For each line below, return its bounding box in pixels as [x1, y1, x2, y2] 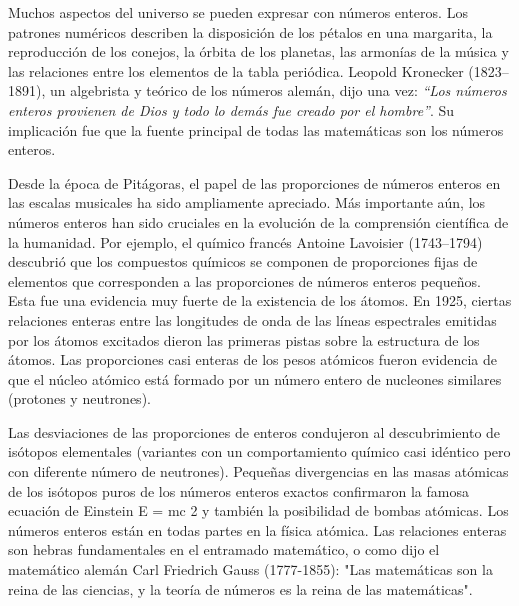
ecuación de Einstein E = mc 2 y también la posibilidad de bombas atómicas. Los [8, 500, 509, 521]
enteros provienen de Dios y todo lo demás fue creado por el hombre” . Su [8, 99, 455, 120]
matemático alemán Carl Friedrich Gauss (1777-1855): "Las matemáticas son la [8, 559, 493, 580]
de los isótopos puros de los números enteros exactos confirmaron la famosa [8, 480, 469, 501]
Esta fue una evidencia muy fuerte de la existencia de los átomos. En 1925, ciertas [8, 290, 512, 311]
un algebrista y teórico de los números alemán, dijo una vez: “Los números [49, 80, 507, 101]
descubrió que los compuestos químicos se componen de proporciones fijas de [8, 251, 478, 272]
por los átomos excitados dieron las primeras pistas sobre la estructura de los [8, 329, 480, 350]
